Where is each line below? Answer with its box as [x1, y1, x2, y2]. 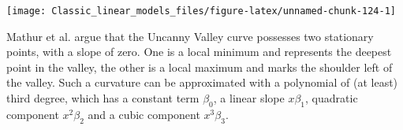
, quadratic [305, 90, 358, 106]
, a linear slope [213, 90, 285, 106]
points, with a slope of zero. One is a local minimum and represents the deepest [6, 43, 392, 60]
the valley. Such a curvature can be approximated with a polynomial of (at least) [6, 74, 398, 91]
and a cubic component [88, 106, 200, 122]
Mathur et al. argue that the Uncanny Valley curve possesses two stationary [6, 28, 374, 44]
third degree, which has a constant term [6, 90, 200, 106]
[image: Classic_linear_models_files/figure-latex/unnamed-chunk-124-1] [6, 6, 396, 17]
